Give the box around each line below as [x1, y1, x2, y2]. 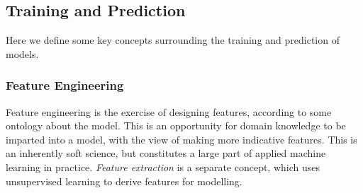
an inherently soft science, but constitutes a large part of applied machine [6, 146, 326, 160]
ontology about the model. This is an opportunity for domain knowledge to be [6, 118, 346, 133]
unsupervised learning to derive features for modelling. [6, 173, 242, 188]
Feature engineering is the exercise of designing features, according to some [6, 104, 332, 119]
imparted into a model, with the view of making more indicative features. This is [6, 131, 357, 146]
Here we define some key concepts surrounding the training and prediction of [6, 33, 340, 47]
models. [6, 46, 39, 61]
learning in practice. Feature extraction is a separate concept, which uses [6, 159, 320, 174]
